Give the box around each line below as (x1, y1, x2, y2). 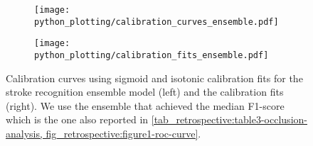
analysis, (6, 126, 43, 140)
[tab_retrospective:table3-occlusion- (151, 112, 307, 127)
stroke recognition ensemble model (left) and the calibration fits (6, 84, 284, 99)
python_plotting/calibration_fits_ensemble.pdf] (34, 50, 269, 60)
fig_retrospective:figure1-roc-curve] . (46, 126, 201, 140)
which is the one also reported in (6, 112, 149, 127)
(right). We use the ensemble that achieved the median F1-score (6, 98, 285, 113)
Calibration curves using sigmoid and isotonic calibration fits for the (6, 70, 303, 85)
